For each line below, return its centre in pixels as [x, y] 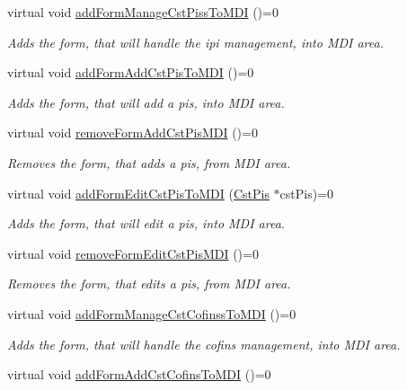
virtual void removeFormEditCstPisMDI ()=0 [133, 253]
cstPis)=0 [307, 193]
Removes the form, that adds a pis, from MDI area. [149, 162]
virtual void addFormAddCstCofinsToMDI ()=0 [139, 374]
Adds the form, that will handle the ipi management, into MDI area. [195, 42]
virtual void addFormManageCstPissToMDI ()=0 [143, 12]
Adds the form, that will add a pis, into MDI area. [146, 102]
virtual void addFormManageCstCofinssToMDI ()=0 [152, 313]
